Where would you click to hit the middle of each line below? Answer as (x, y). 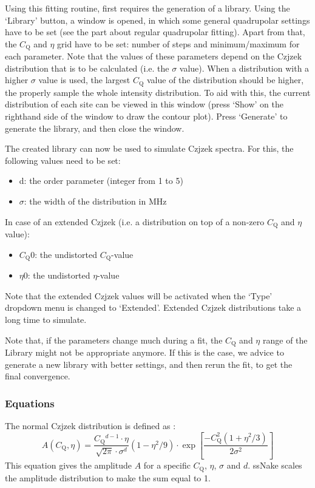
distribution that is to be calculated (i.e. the (87, 68)
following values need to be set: (63, 160)
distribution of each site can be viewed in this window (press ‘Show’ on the (144, 104)
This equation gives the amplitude (68, 465)
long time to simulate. (46, 319)
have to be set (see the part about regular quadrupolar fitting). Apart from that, (155, 32)
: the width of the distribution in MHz (95, 201)
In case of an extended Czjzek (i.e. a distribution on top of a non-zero (135, 221)
